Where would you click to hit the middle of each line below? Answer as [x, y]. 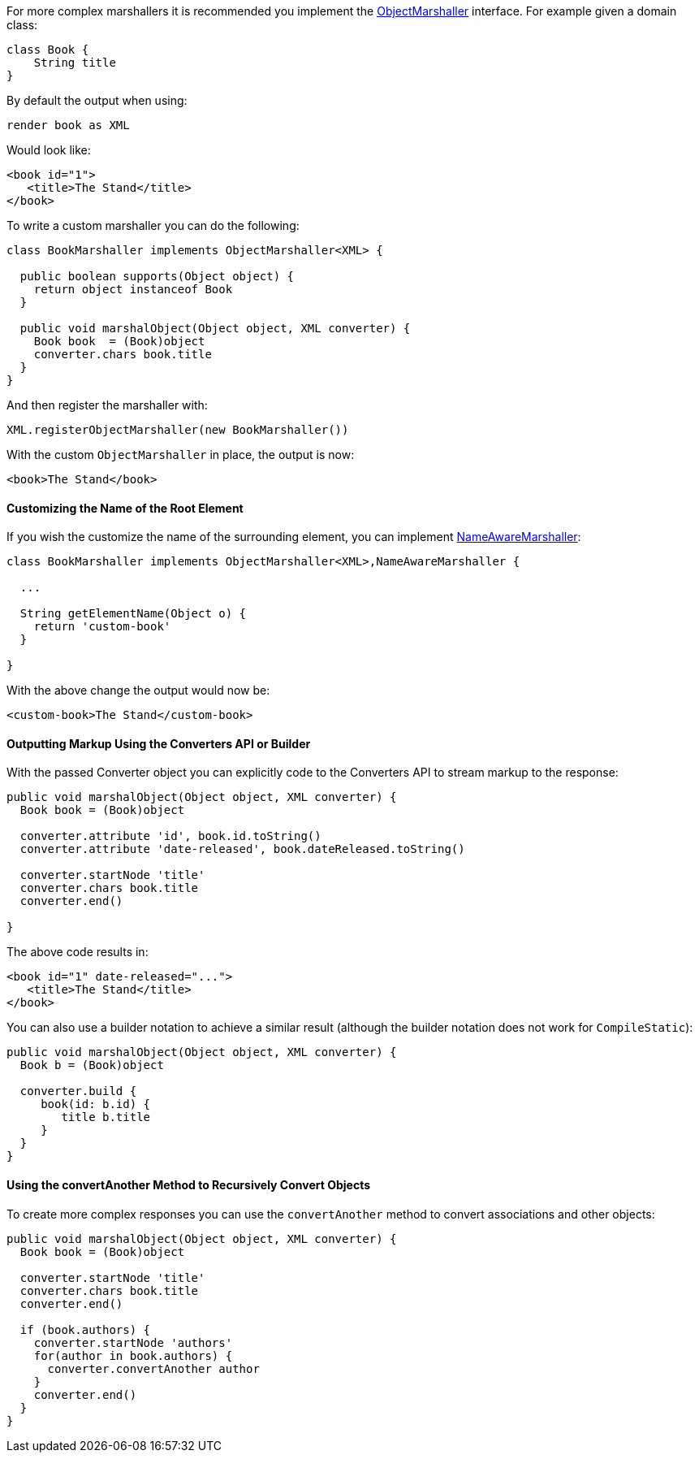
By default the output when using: [97, 100]
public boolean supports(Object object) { [157, 276]
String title [75, 63]
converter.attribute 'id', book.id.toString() [170, 836]
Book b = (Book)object [92, 1065]
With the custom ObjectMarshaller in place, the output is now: [181, 455]
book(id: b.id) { [96, 1104]
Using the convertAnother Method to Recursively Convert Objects [189, 1185]
